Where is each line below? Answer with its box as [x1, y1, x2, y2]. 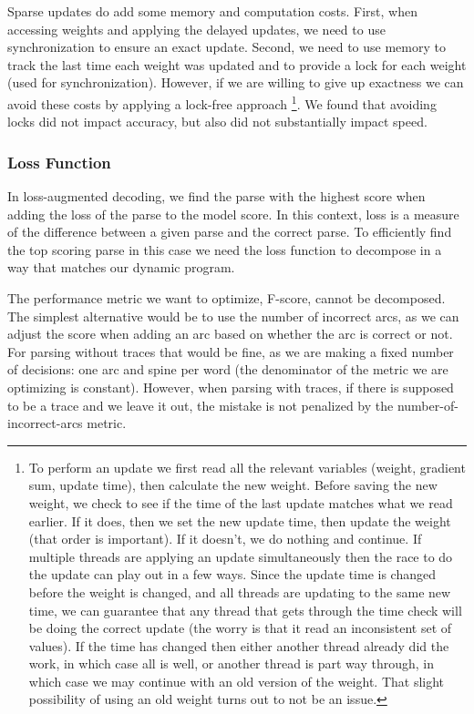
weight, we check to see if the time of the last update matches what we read [28, 493, 453, 512]
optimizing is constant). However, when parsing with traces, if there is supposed [7, 377, 454, 396]
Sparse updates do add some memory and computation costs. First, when [7, 2, 417, 20]
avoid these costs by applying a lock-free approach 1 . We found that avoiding [7, 91, 437, 113]
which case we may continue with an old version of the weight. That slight [28, 671, 445, 690]
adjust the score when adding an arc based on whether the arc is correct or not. [7, 324, 453, 343]
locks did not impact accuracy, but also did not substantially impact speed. [7, 112, 428, 131]
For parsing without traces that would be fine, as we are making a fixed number [7, 342, 454, 361]
